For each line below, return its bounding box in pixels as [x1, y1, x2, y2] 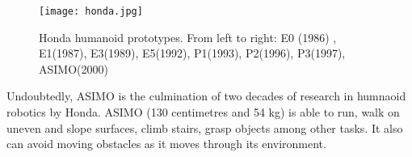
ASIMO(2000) [39, 60, 108, 77]
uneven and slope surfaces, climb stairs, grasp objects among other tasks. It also [6, 119, 403, 136]
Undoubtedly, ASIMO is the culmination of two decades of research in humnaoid [6, 87, 406, 104]
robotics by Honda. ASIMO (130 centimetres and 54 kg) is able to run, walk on [6, 104, 400, 121]
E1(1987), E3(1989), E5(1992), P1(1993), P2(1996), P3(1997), [39, 45, 346, 62]
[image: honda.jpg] [39, 6, 143, 17]
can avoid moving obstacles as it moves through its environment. [6, 135, 326, 152]
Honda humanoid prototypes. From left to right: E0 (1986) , [39, 28, 337, 45]
